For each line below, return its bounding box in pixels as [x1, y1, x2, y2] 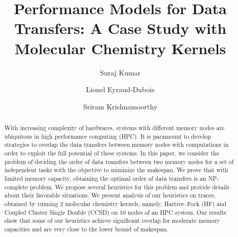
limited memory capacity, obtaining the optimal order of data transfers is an [4, 174, 207, 183]
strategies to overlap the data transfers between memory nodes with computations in [4, 140, 229, 149]
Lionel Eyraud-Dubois [86, 84, 155, 95]
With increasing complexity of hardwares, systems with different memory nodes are [4, 124, 225, 132]
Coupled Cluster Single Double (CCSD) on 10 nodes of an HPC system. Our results [4, 208, 226, 216]
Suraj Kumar [99, 67, 141, 77]
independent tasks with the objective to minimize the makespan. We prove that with [4, 166, 228, 174]
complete [4, 182, 28, 191]
